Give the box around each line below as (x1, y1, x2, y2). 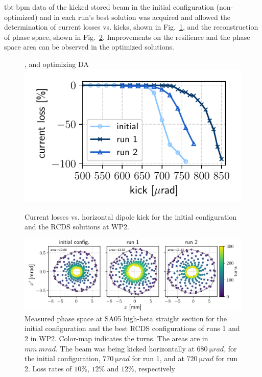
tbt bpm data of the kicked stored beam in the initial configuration (4, 2, 214, 12)
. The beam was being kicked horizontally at (56, 343, 195, 354)
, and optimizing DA (25, 58, 89, 69)
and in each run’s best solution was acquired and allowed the (39, 11, 230, 22)
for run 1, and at (132, 353, 184, 364)
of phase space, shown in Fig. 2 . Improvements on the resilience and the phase (4, 31, 250, 42)
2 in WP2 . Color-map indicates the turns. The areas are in (25, 333, 208, 343)
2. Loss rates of (25, 363, 72, 373)
